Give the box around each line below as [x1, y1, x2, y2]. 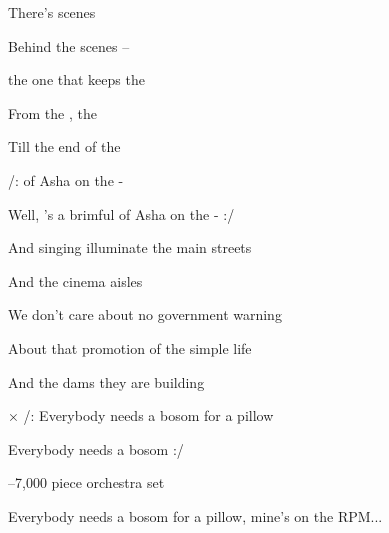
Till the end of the [8, 136, 121, 157]
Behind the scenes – [8, 35, 130, 56]
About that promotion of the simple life [8, 337, 252, 358]
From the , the [8, 102, 97, 123]
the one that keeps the [8, 69, 145, 90]
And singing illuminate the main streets [8, 237, 252, 258]
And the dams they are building [8, 371, 205, 392]
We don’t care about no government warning [8, 304, 282, 325]
